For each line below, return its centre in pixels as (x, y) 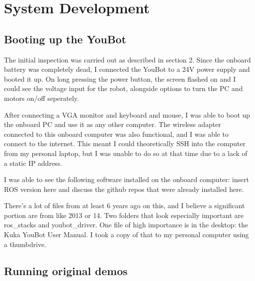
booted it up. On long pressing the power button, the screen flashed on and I (120, 78)
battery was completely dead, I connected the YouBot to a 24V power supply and (127, 69)
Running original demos (66, 270)
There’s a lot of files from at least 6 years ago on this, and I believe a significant (125, 205)
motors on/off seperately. (42, 98)
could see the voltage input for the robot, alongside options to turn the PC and (123, 88)
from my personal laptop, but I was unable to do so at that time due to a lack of (126, 153)
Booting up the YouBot (65, 39)
